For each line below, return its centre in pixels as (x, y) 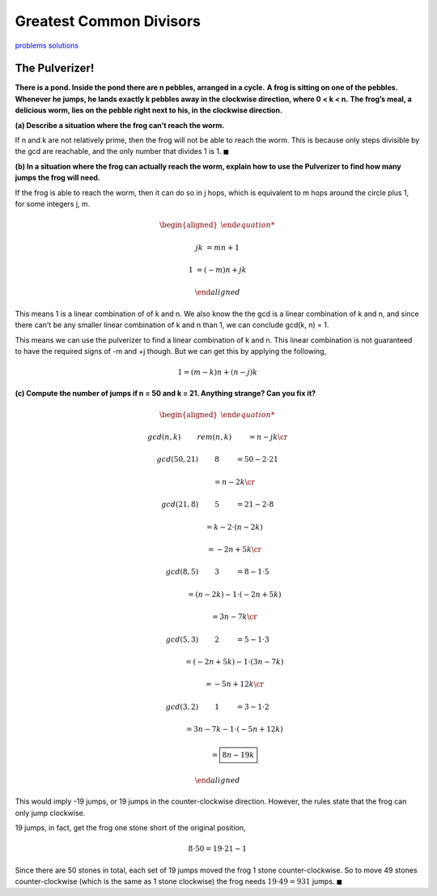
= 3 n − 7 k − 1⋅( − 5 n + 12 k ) (235, 730)
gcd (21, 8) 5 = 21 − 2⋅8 (218, 505)
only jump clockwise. (50, 813)
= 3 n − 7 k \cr (234, 617)
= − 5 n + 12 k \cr (234, 684)
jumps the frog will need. (57, 177)
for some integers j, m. (53, 203)
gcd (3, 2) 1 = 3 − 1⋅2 (218, 706)
